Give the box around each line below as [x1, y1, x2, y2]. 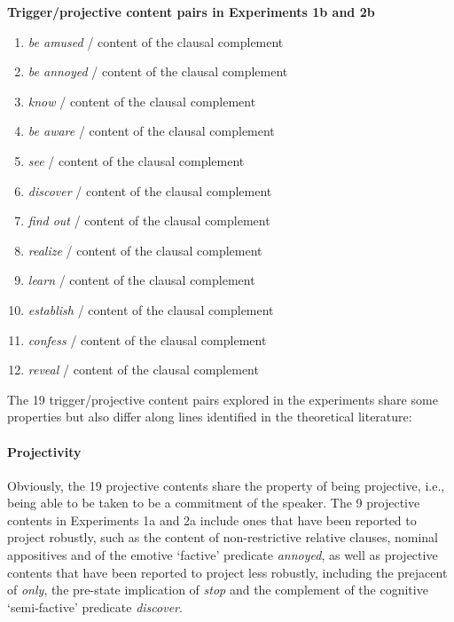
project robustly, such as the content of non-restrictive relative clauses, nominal [7, 528, 438, 547]
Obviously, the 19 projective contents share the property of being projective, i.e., [7, 476, 445, 494]
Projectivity [7, 442, 82, 461]
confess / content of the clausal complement [27, 330, 267, 349]
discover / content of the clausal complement [27, 181, 272, 200]
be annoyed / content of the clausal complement [27, 62, 288, 81]
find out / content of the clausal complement [27, 211, 270, 230]
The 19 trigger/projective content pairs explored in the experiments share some [7, 390, 438, 408]
